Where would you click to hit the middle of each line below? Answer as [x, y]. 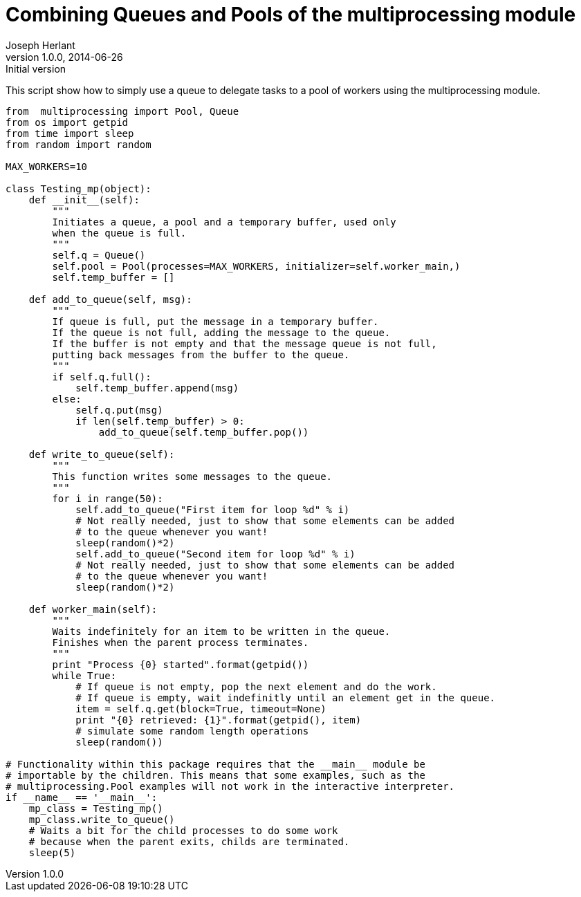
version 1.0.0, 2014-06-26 [64, 57]
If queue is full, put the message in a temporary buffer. [215, 321]
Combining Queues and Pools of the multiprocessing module [291, 15]
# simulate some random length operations [192, 731]
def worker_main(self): [93, 609]
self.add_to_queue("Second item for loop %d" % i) [215, 554]
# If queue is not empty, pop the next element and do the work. [256, 686]
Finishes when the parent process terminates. [181, 642]
